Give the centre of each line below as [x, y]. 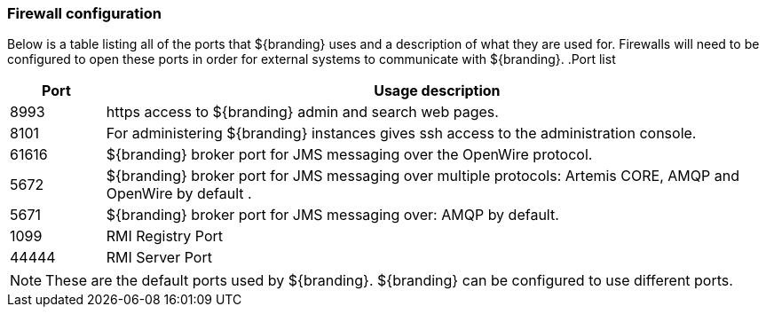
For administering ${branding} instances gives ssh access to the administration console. [401, 133]
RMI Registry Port [165, 236]
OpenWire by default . [179, 194]
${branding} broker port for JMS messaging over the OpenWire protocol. [349, 155]
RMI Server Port [159, 258]
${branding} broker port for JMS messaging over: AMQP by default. [332, 215]
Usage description [437, 91]
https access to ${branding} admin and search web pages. [302, 112]
